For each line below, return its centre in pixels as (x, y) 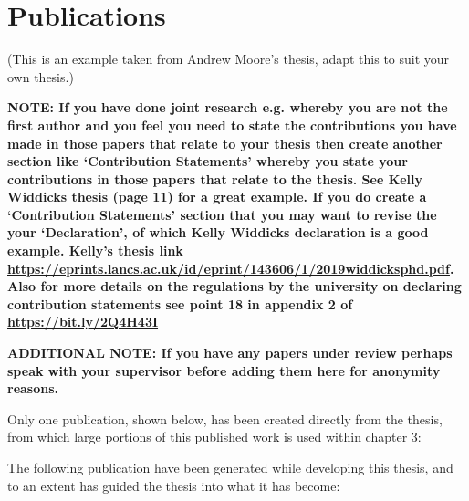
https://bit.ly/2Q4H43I (83, 322)
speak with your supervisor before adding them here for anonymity (224, 370)
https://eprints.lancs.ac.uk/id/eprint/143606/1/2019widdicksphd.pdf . (231, 268)
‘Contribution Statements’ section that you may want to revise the (222, 214)
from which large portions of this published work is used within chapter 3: (214, 437)
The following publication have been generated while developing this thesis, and (230, 467)
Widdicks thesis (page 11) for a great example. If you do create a (217, 197)
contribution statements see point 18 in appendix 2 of (180, 303)
